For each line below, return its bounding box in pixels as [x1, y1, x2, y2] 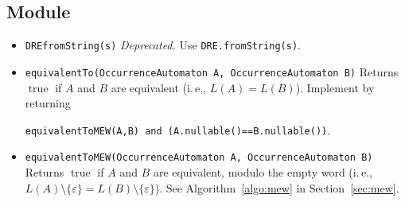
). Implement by [295, 79, 375, 95]
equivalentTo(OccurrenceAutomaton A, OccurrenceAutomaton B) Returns [25, 63, 399, 80]
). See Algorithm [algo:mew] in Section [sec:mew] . [154, 179, 399, 196]
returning [25, 95, 71, 111]
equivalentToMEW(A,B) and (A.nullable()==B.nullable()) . [25, 121, 331, 138]
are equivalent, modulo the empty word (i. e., [153, 164, 372, 181]
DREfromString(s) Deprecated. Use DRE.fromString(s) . [25, 37, 301, 53]
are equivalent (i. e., [111, 79, 207, 95]
